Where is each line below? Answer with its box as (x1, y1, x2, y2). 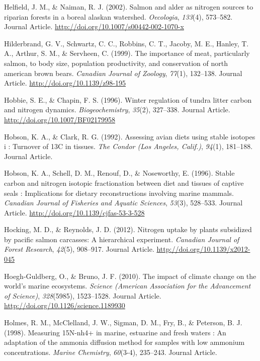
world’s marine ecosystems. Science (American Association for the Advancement (4, 280, 251, 291)
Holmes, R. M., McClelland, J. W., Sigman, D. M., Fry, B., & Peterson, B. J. (4, 317, 242, 328)
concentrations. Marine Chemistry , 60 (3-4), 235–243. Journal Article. (4, 346, 217, 357)
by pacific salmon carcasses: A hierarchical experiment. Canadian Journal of (4, 234, 239, 244)
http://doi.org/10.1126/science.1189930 (4, 300, 125, 311)
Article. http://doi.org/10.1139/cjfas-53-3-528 (4, 207, 145, 218)
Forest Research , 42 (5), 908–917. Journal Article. (4, 244, 154, 254)
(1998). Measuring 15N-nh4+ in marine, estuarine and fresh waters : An (4, 327, 226, 337)
